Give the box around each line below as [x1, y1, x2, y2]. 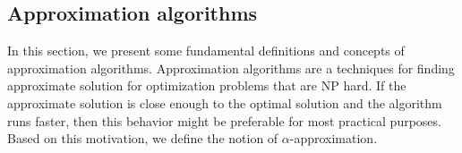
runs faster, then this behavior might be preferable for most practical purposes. [7, 111, 441, 130]
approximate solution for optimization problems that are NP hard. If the [7, 76, 406, 95]
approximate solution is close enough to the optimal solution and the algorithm [7, 93, 442, 112]
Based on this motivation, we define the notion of [7, 129, 278, 148]
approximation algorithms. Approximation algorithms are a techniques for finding [7, 58, 455, 77]
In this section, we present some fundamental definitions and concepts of [7, 41, 405, 60]
